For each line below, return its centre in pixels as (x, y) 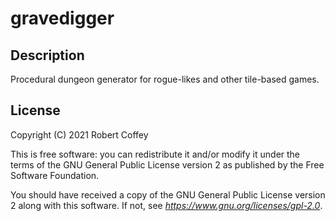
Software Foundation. (55, 175)
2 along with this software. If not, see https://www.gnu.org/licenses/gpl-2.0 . (166, 205)
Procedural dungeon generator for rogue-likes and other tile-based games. (165, 79)
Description (47, 55)
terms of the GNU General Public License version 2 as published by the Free (167, 164)
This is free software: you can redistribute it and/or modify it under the (155, 154)
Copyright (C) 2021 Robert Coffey (79, 134)
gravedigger (62, 18)
